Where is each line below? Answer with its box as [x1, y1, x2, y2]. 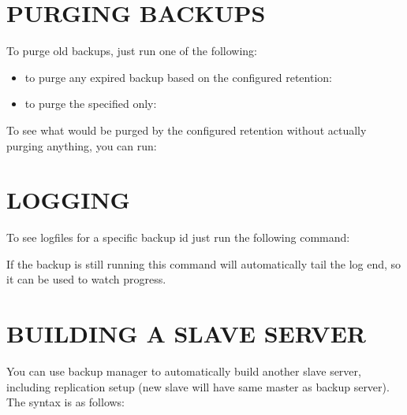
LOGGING [6, 183, 130, 216]
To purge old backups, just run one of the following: [6, 43, 257, 59]
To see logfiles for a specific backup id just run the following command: [6, 229, 350, 246]
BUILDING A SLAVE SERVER [6, 317, 367, 350]
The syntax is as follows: [6, 394, 125, 410]
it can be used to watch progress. [6, 271, 166, 287]
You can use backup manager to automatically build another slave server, [6, 363, 361, 380]
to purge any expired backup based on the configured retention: [24, 69, 332, 85]
